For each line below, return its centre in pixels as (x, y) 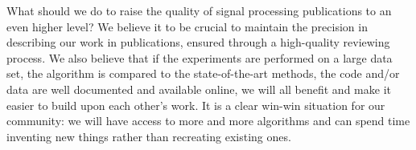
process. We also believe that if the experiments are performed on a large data (200, 57)
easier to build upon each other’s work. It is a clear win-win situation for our (196, 105)
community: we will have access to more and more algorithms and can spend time (208, 121)
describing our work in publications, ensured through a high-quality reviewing (198, 42)
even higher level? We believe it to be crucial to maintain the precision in (187, 26)
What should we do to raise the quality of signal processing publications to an (199, 10)
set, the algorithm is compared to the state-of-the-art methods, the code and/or (203, 73)
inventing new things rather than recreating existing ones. (149, 136)
